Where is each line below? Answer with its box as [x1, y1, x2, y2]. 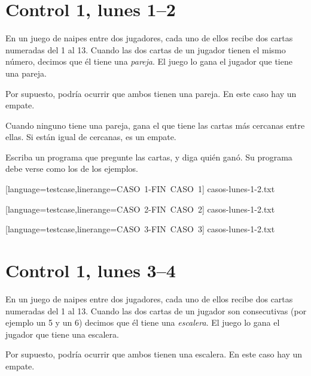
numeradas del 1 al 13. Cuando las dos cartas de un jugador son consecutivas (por [5, 304, 307, 317]
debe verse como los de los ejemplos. [5, 162, 138, 175]
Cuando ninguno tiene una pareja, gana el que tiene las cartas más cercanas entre [5, 119, 305, 131]
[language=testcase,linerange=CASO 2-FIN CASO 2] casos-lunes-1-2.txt [5, 202, 275, 215]
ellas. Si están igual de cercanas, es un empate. [5, 131, 176, 143]
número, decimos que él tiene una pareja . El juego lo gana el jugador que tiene [5, 55, 292, 68]
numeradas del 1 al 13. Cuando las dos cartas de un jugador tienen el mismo [5, 43, 286, 56]
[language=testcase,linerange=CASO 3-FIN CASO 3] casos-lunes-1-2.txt [5, 223, 275, 235]
